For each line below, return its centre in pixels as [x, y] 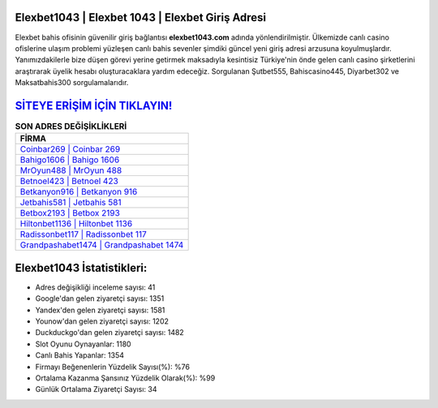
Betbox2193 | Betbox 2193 [70, 213]
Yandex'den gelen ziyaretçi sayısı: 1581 [100, 310]
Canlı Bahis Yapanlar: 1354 [80, 355]
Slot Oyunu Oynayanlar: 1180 [83, 344]
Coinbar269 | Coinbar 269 [70, 149]
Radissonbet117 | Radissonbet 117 [84, 234]
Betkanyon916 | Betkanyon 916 [79, 192]
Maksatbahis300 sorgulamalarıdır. [72, 83]
